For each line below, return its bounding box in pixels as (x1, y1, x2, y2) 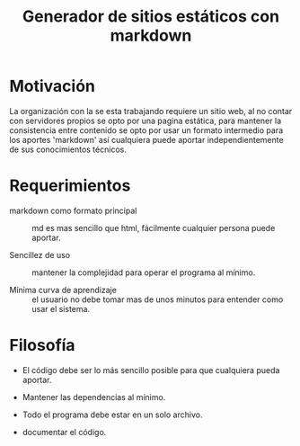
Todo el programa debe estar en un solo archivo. (22, 409, 203, 420)
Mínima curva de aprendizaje (9, 284, 117, 295)
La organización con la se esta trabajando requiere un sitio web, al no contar (9, 105, 293, 116)
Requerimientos (9, 175, 131, 196)
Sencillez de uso (9, 249, 70, 260)
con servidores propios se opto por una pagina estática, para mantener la (9, 115, 281, 126)
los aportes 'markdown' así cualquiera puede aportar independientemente (9, 134, 285, 145)
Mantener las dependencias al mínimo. (22, 391, 166, 402)
